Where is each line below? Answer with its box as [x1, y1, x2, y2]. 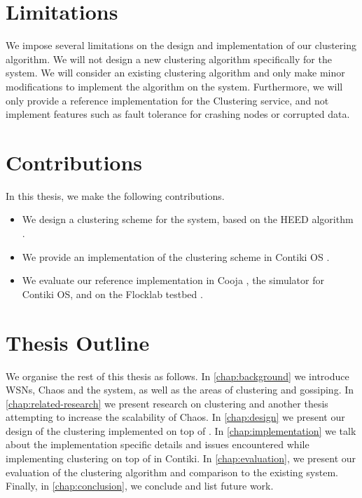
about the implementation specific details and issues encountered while [6, 437, 309, 452]
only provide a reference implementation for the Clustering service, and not [6, 93, 329, 107]
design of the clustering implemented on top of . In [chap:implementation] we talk [6, 423, 356, 438]
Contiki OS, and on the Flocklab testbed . [22, 286, 203, 301]
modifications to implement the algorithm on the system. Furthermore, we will [6, 79, 343, 93]
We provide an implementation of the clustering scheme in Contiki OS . [22, 249, 330, 264]
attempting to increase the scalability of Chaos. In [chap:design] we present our [6, 410, 345, 424]
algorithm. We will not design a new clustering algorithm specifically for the [6, 51, 332, 66]
